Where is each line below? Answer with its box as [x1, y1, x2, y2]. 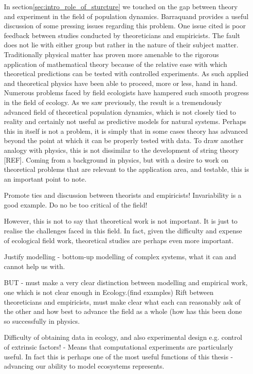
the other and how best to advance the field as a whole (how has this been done [4, 306, 242, 316]
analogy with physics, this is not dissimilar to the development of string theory [4, 145, 239, 155]
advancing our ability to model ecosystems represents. [4, 361, 164, 371]
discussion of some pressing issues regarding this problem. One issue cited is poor [4, 21, 246, 31]
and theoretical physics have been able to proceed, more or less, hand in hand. [4, 78, 237, 88]
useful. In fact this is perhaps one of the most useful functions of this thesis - [4, 351, 233, 361]
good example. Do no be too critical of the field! [4, 199, 147, 209]
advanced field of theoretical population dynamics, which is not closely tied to [4, 106, 236, 117]
